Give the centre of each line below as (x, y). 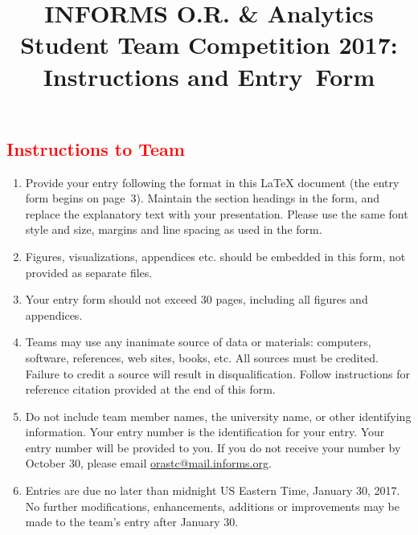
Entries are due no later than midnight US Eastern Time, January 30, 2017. (213, 490)
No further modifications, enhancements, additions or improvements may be (212, 506)
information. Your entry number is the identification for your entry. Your (205, 432)
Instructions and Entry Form (209, 76)
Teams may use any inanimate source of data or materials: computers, (198, 342)
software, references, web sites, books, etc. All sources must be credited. (202, 357)
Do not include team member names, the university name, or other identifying (218, 416)
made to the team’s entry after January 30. (132, 522)
